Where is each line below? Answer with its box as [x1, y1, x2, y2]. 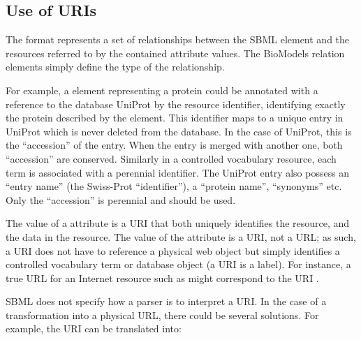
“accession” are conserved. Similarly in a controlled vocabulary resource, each [6, 151, 337, 165]
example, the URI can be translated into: [6, 321, 182, 336]
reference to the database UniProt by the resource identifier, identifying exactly [6, 96, 346, 111]
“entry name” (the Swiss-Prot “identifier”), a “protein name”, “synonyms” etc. [6, 179, 342, 193]
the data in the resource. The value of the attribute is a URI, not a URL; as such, [6, 229, 356, 244]
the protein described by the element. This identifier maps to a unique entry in [6, 110, 344, 125]
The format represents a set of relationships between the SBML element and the [6, 32, 350, 47]
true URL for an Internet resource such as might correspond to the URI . [6, 270, 319, 285]
